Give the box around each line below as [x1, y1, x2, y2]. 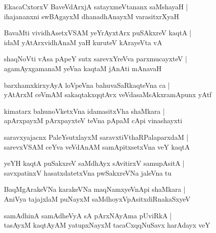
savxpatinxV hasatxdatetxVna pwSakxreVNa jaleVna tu [4, 167, 172, 178]
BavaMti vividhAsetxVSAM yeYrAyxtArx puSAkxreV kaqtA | [4, 27, 192, 38]
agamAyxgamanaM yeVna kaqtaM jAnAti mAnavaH [4, 63, 162, 73]
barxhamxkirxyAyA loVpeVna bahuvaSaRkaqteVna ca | [4, 79, 170, 90]
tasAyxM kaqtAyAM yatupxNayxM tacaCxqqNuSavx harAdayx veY [4, 220, 210, 230]
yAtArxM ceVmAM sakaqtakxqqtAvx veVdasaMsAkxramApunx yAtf [4, 89, 212, 100]
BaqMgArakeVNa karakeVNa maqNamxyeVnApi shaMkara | [4, 184, 186, 194]
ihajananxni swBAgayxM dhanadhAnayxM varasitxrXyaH [4, 11, 179, 21]
